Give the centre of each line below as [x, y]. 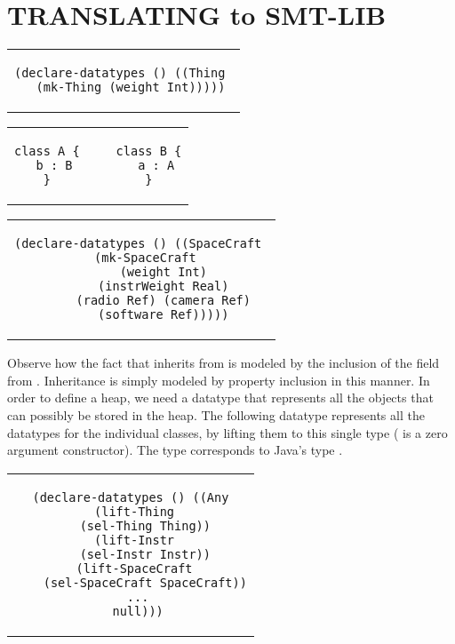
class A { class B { [98, 151]
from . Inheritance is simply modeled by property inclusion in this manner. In [219, 380]
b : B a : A [105, 166]
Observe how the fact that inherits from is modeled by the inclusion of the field [224, 363]
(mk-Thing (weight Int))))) [131, 87]
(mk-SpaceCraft [145, 258]
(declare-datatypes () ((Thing [120, 73]
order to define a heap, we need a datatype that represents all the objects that [220, 398]
